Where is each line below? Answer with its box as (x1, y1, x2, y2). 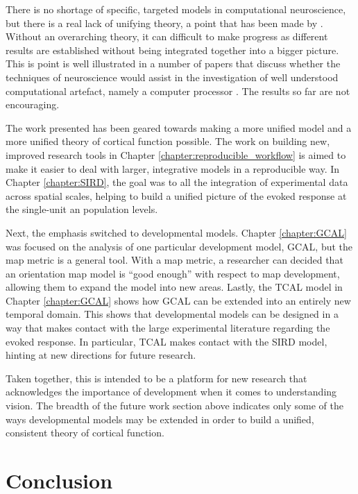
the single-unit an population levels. (6, 202, 158, 216)
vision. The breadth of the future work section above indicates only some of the (6, 398, 343, 413)
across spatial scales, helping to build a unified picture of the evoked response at (6, 188, 347, 203)
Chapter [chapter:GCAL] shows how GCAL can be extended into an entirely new (6, 293, 351, 307)
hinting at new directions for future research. (6, 348, 196, 362)
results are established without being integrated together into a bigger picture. (6, 42, 339, 57)
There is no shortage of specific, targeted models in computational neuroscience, (6, 2, 346, 16)
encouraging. (6, 97, 60, 112)
